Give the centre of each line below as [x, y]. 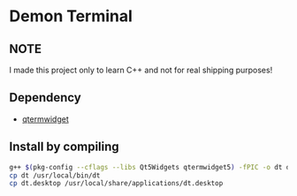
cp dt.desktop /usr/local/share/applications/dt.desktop [116, 184]
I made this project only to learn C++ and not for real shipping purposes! [141, 70]
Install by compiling [64, 147]
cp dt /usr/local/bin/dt [55, 175]
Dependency [45, 98]
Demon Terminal [71, 16]
